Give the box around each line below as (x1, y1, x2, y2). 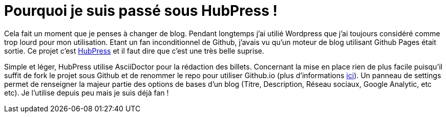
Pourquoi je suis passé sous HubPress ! (4, 2, 278, 19)
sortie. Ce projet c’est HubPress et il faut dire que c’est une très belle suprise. (4, 46, 264, 55)
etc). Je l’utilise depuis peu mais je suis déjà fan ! (4, 88, 169, 97)
